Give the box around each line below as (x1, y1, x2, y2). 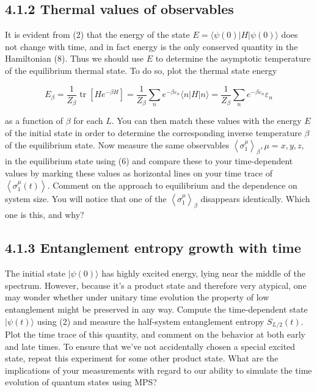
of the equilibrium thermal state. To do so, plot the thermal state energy (5, 64, 277, 76)
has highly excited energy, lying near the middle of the (101, 267, 305, 280)
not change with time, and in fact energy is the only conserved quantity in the (5, 40, 298, 53)
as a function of (5, 114, 63, 127)
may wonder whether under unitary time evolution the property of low (5, 291, 269, 303)
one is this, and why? (5, 208, 84, 221)
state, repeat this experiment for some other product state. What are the (5, 352, 279, 365)
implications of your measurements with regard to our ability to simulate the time (5, 363, 312, 376)
